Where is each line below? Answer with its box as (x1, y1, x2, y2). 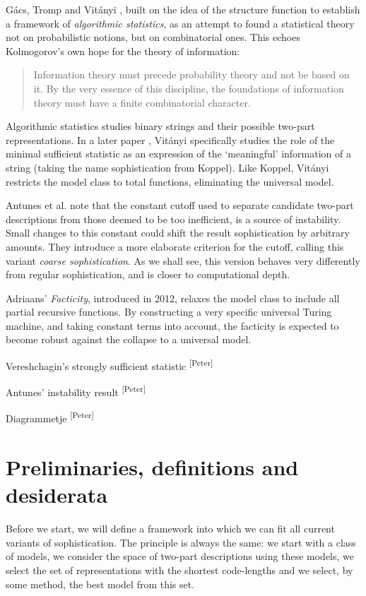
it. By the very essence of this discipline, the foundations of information (33, 81, 344, 95)
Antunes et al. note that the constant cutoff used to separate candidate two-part (6, 198, 354, 213)
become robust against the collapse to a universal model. (6, 332, 252, 347)
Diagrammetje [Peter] (6, 409, 94, 426)
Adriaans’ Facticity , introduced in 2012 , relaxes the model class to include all (6, 290, 340, 305)
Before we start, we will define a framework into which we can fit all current (6, 521, 335, 536)
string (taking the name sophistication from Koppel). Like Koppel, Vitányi (6, 160, 329, 174)
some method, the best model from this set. (6, 576, 195, 591)
